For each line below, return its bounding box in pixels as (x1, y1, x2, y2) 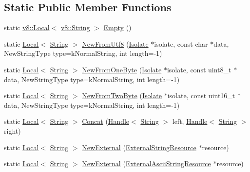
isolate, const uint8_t (167, 64, 231, 74)
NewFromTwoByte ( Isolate (82, 90, 162, 101)
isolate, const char (154, 38, 208, 49)
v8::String (60, 22, 90, 33)
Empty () (103, 22, 132, 33)
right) (4, 125, 21, 136)
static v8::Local (4, 22, 50, 33)
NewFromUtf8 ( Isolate (82, 38, 149, 49)
